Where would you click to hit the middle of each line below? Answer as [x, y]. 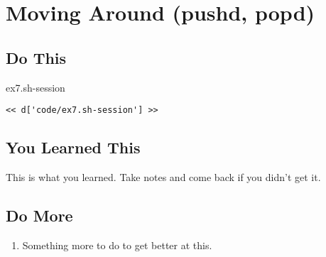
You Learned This [73, 147]
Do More [39, 215]
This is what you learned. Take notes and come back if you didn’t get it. [163, 177]
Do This [36, 57]
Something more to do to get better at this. [117, 245]
